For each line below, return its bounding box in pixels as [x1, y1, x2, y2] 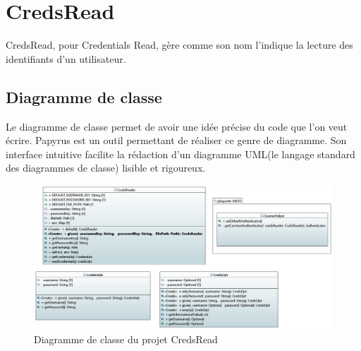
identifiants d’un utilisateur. [6, 51, 126, 66]
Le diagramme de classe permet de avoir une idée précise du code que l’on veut [6, 119, 348, 133]
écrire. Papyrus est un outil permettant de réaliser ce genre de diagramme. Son [6, 133, 347, 148]
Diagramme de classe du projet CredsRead [34, 331, 218, 346]
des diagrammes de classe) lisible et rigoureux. [6, 160, 206, 175]
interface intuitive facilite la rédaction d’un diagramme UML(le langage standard [6, 146, 355, 161]
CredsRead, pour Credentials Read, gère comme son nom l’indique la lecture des [6, 37, 353, 52]
